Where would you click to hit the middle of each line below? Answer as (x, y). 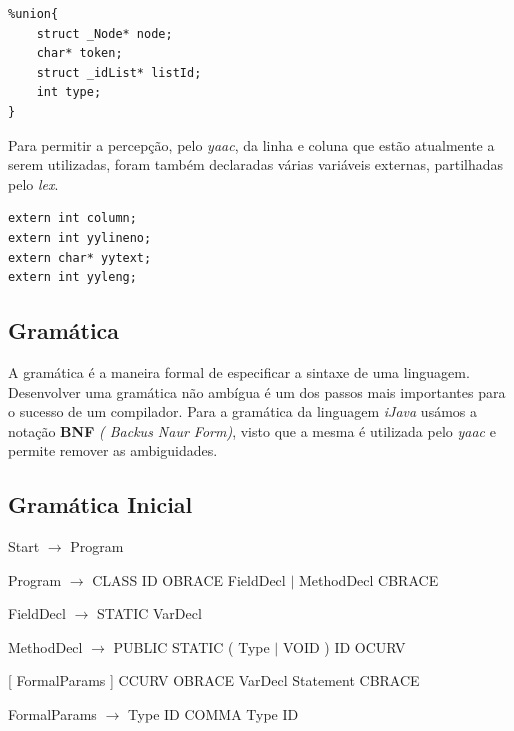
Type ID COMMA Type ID (213, 714)
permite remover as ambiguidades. (113, 450)
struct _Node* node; (104, 33)
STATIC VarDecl (149, 613)
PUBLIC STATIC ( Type (191, 646)
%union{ (33, 14)
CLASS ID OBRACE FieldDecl (189, 579)
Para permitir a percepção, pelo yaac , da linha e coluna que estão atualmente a (251, 144)
